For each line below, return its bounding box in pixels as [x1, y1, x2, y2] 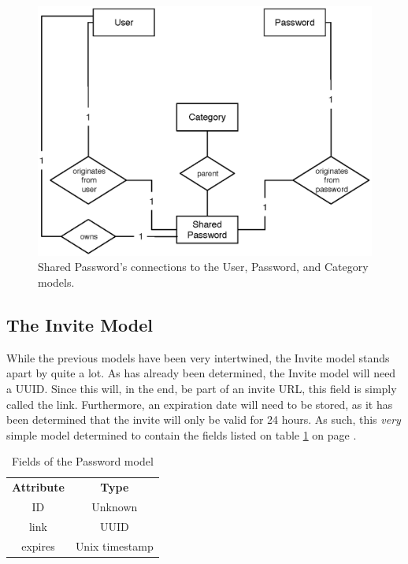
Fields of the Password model [11, 453, 154, 469]
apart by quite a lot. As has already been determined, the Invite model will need [6, 365, 396, 381]
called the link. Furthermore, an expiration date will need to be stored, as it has [6, 395, 393, 412]
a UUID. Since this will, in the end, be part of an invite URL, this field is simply [6, 380, 397, 396]
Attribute [12, 479, 65, 495]
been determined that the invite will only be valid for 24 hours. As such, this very [6, 411, 401, 428]
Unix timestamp [75, 537, 154, 554]
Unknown [91, 498, 138, 514]
